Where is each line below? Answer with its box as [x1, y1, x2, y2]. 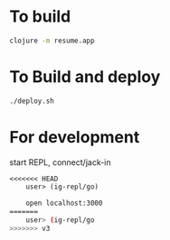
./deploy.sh [9, 97, 54, 106]
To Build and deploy [9, 67, 161, 87]
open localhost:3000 [25, 198, 103, 208]
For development [9, 126, 140, 147]
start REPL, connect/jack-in [9, 156, 111, 168]
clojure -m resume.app [9, 36, 95, 45]
